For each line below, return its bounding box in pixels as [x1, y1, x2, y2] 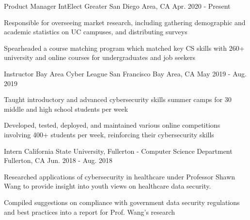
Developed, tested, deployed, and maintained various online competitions [4, 120, 220, 130]
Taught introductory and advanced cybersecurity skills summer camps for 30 [4, 94, 232, 104]
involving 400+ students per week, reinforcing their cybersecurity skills [4, 129, 214, 139]
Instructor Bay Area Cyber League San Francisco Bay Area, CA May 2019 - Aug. [4, 68, 247, 78]
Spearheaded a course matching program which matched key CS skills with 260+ [4, 43, 245, 53]
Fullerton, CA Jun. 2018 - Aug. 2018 [4, 155, 113, 165]
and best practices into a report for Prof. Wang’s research [4, 206, 175, 217]
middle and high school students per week [4, 103, 128, 114]
